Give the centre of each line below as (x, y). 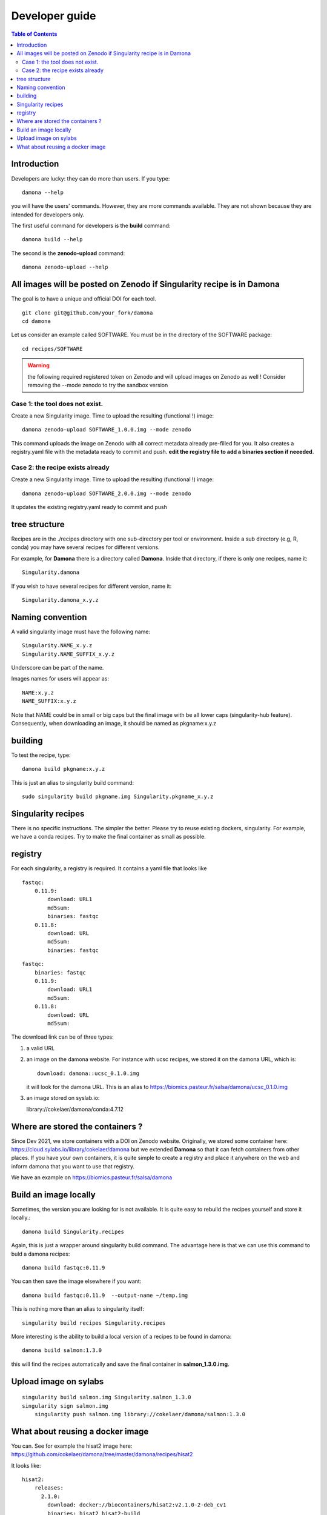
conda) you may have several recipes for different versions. (85, 547)
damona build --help (52, 240)
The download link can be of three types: (63, 1037)
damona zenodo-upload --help (65, 267)
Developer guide (54, 16)
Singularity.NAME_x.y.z (57, 646)
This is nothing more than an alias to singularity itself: (78, 1309)
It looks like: (26, 1465)
